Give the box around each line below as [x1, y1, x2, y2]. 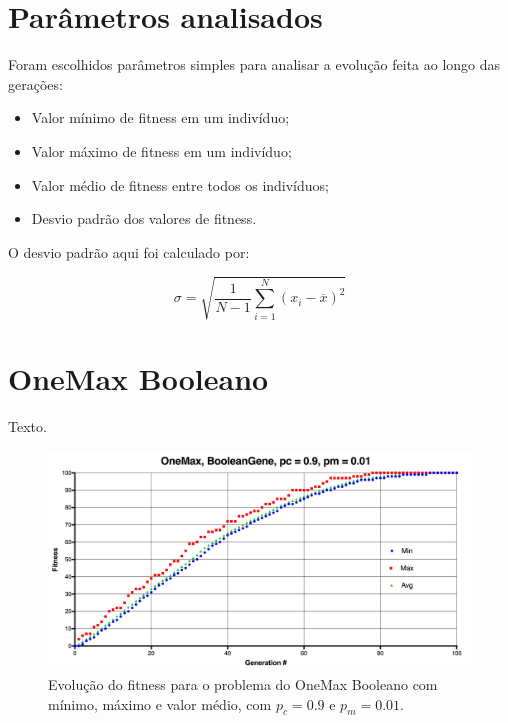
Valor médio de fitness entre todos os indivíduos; [31, 174, 329, 195]
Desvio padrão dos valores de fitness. [31, 208, 257, 229]
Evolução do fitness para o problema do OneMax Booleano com [48, 674, 438, 694]
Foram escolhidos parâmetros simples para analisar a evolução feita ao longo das [8, 54, 501, 75]
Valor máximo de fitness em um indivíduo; [31, 140, 292, 161]
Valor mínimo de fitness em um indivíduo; [31, 107, 290, 128]
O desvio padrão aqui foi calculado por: [8, 241, 250, 262]
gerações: [8, 73, 63, 94]
